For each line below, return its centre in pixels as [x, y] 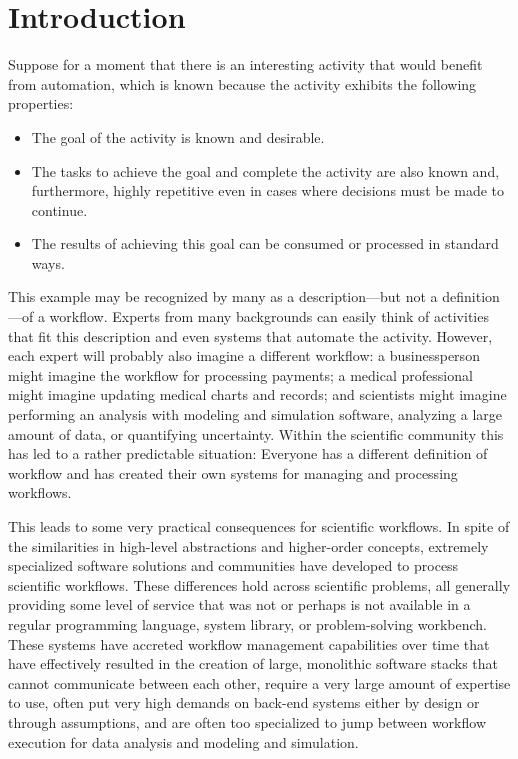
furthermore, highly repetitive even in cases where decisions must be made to [268, 190]
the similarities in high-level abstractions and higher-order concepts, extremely [248, 545]
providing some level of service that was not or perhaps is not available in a [239, 604]
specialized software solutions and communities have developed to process [233, 565]
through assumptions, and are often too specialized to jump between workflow [247, 721]
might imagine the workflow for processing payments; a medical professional [240, 374]
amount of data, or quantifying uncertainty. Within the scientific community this [256, 433]
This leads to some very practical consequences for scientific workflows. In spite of [259, 526]
